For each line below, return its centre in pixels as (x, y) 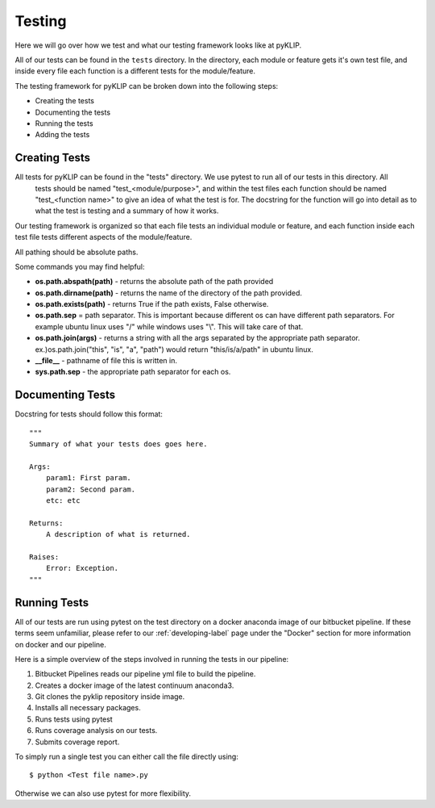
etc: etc (63, 501)
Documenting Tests (65, 395)
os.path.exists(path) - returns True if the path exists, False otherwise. (152, 304)
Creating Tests (53, 158)
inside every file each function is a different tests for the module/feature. (135, 71)
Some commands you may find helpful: (80, 266)
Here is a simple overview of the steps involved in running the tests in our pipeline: (152, 659)
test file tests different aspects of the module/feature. (104, 237)
